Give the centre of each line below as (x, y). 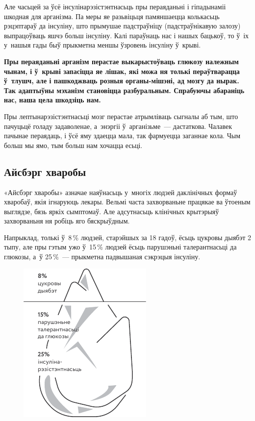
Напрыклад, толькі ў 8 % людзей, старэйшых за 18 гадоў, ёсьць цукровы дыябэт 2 (127, 237)
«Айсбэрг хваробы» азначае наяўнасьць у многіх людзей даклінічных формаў (121, 192)
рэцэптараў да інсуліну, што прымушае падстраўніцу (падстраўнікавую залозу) (122, 26)
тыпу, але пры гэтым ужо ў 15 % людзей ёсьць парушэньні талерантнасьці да (120, 247)
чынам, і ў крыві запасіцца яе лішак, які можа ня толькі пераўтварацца (122, 71)
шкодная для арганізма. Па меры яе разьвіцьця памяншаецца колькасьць (112, 16)
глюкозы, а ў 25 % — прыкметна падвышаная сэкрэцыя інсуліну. (102, 257)
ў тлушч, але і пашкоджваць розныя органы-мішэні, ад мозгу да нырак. (122, 81)
